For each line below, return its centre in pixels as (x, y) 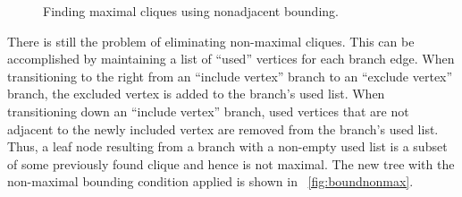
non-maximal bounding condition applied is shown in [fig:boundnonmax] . (210, 181)
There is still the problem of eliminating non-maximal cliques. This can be (211, 41)
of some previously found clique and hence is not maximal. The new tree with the (231, 163)
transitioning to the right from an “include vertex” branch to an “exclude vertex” (230, 76)
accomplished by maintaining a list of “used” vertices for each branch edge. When (231, 59)
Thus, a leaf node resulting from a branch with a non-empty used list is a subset (227, 146)
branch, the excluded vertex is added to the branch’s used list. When (196, 94)
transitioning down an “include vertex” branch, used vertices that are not (208, 111)
